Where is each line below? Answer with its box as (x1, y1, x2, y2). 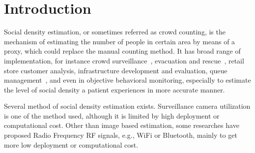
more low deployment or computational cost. (4, 139, 139, 150)
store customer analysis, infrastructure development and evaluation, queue (4, 65, 227, 75)
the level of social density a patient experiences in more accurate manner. (4, 84, 225, 94)
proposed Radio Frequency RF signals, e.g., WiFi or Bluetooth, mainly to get (4, 130, 237, 140)
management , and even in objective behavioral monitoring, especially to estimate (4, 75, 251, 85)
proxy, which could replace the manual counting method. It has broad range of (4, 46, 241, 56)
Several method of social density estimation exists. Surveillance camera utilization (4, 101, 251, 111)
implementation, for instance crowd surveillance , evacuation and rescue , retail (4, 55, 244, 65)
